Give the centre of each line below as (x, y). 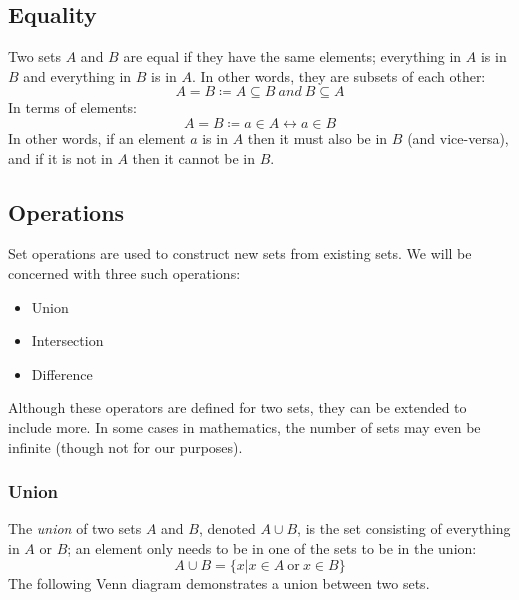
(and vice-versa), (458, 137)
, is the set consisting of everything (404, 528)
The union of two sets (75, 528)
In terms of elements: (72, 107)
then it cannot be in (194, 157)
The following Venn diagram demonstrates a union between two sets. (219, 582)
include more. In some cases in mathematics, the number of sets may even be (244, 426)
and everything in (77, 75)
